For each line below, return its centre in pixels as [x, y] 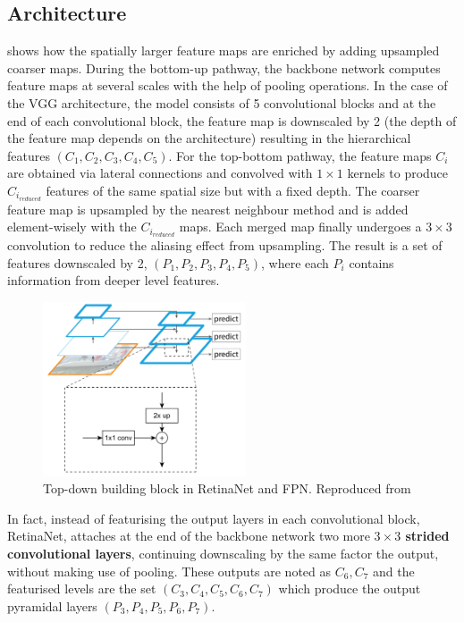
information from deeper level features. [114, 280]
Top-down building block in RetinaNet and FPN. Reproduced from [227, 488]
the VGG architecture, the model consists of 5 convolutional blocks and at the [222, 102]
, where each [295, 262]
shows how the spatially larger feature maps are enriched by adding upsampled [224, 50]
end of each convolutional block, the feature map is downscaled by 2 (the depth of [232, 120]
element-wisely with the [72, 227]
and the [393, 571]
